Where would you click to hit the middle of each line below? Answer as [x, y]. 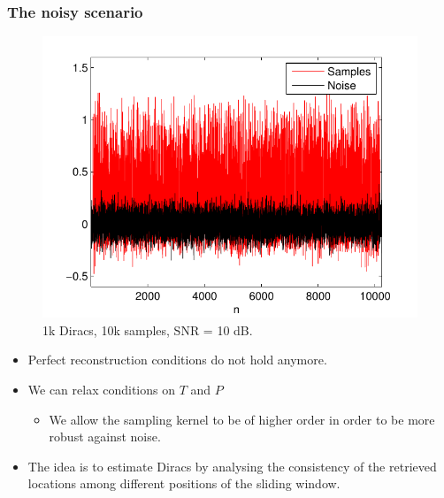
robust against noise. [105, 437]
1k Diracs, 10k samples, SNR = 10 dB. [148, 329]
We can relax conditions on [101, 389]
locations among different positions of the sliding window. [184, 483]
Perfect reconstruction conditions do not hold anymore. [177, 360]
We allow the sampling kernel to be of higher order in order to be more [242, 419]
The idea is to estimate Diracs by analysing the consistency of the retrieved [232, 466]
